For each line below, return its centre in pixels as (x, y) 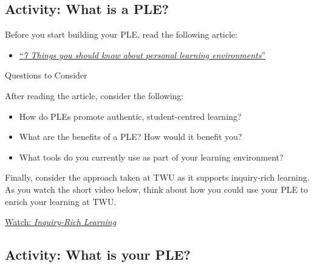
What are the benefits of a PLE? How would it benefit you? (131, 137)
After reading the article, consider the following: (94, 95)
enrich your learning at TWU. (61, 201)
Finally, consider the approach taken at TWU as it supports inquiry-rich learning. (157, 177)
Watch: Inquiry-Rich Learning (61, 222)
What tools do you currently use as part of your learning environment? (151, 157)
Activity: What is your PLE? (98, 255)
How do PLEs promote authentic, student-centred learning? (130, 116)
